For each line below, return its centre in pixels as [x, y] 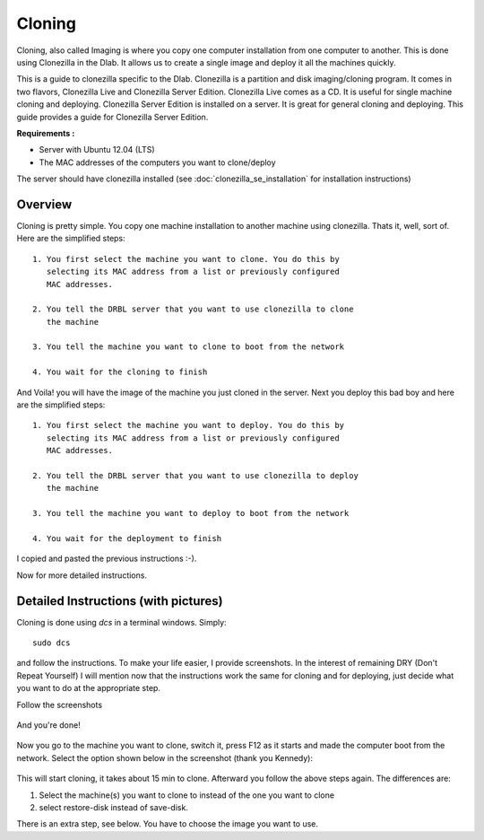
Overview [44, 204]
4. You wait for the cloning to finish [120, 372]
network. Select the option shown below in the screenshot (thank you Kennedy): [165, 757]
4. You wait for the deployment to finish [127, 538]
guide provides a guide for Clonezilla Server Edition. [112, 117]
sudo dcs [52, 643]
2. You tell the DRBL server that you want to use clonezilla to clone [193, 309]
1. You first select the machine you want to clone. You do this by [186, 259]
